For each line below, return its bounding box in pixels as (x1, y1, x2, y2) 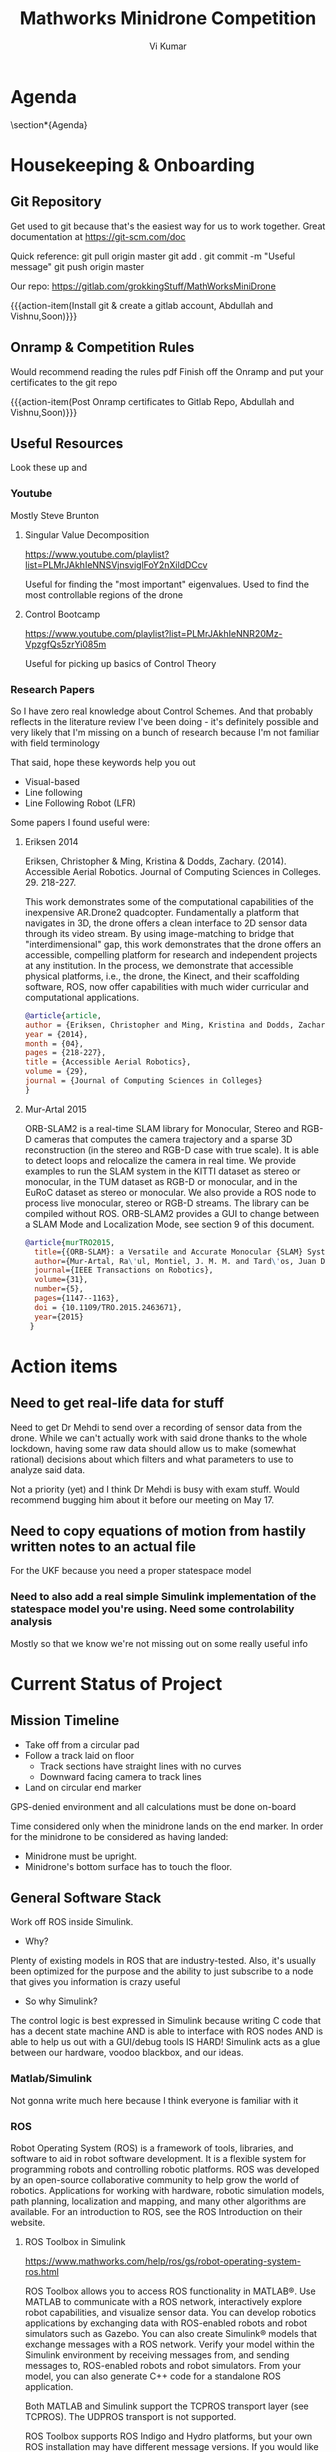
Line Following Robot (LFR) (24, 797, 137, 809)
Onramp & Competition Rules (10, 339, 195, 356)
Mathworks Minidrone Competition (19, 7, 317, 30)
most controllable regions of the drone (24, 588, 183, 601)
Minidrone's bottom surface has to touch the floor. (24, 1860, 233, 1872)
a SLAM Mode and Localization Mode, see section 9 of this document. (24, 1218, 315, 1230)
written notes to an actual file (10, 1538, 197, 1555)
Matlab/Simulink (10, 2072, 93, 2086)
